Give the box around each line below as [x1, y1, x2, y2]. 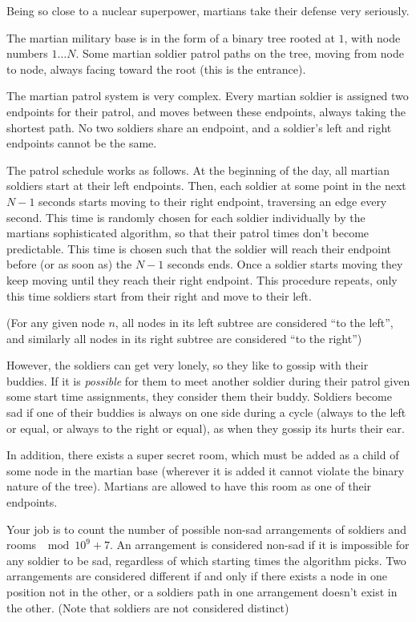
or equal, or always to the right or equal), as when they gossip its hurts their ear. [6, 419, 405, 436]
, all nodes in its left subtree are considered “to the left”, [115, 314, 394, 331]
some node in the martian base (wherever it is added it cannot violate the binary [6, 462, 405, 479]
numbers [6, 45, 48, 62]
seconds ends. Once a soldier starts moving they [167, 256, 403, 273]
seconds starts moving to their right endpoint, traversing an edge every [38, 192, 387, 209]
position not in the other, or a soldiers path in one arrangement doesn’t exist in [6, 584, 398, 600]
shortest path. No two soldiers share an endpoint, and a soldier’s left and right [6, 119, 392, 135]
